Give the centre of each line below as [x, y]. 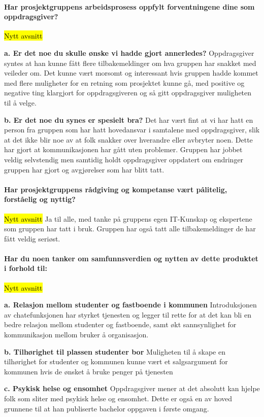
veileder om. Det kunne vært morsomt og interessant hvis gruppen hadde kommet [131, 73]
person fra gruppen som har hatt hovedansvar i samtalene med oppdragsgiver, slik [132, 130]
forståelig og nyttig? [40, 199]
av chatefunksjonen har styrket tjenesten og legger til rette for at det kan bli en [128, 314]
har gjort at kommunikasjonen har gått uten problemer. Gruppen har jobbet [123, 149]
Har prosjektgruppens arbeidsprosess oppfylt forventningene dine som [129, 6]
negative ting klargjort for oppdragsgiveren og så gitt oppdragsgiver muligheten [128, 93]
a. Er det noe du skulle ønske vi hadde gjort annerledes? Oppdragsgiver [129, 53]
